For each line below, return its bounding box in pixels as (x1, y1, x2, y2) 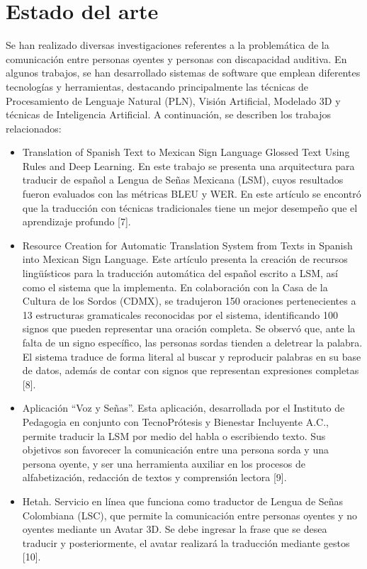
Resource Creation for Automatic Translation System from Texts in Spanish (22, 237, 353, 252)
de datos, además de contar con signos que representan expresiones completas (22, 363, 359, 378)
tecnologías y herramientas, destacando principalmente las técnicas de (6, 79, 309, 94)
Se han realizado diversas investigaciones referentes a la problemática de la (6, 38, 329, 52)
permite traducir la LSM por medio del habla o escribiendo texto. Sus (22, 428, 326, 443)
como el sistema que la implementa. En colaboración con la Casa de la (22, 279, 328, 294)
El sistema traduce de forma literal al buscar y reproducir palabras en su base (22, 349, 361, 364)
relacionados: (6, 120, 62, 135)
